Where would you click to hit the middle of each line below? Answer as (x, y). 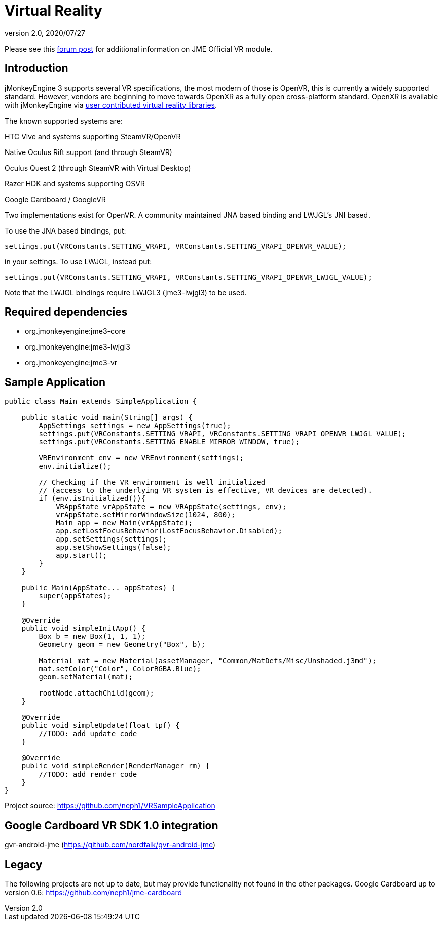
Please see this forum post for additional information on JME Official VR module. (139, 49)
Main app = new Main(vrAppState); (124, 523)
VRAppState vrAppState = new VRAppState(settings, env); (171, 507)
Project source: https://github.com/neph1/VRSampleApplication (110, 806)
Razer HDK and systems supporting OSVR (75, 183)
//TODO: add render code (88, 774)
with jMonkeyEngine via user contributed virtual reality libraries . (111, 105)
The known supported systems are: (64, 121)
